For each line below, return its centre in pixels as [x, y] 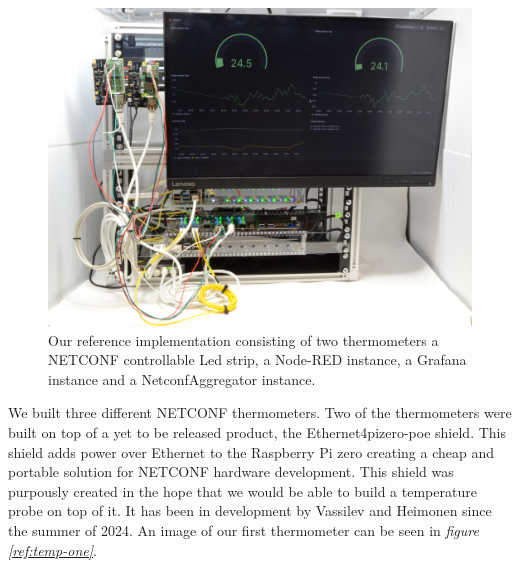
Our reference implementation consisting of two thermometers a [243, 339]
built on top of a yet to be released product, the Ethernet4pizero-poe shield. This [257, 431]
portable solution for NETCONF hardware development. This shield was [231, 471]
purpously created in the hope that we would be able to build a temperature [242, 490]
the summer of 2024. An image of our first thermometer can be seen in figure [243, 529]
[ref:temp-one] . [52, 549]
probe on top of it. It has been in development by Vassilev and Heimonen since [250, 510]
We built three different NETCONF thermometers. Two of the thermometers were [260, 412]
